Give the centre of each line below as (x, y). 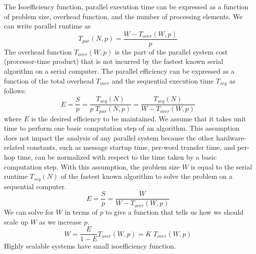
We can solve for (29, 212)
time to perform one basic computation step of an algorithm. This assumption (122, 128)
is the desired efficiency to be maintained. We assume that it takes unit (139, 118)
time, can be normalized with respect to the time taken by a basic (117, 156)
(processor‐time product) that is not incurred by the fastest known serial (114, 61)
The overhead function (38, 51)
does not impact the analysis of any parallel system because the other (109, 137)
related (15, 147)
